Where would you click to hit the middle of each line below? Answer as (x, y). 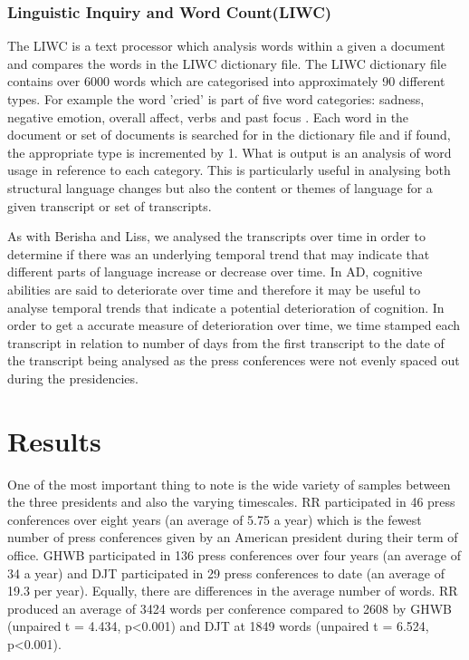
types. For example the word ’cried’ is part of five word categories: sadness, (216, 99)
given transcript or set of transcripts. (110, 205)
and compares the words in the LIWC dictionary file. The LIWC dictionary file (227, 63)
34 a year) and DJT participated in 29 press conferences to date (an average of (226, 573)
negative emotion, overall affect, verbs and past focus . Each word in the (208, 116)
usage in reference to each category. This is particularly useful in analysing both (229, 170)
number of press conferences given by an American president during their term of (233, 537)
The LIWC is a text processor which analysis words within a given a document (226, 46)
